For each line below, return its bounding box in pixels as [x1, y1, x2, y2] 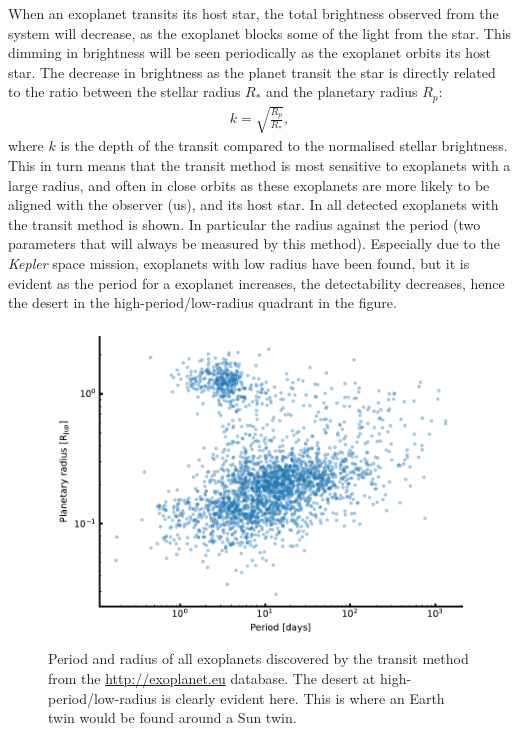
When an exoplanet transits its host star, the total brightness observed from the [8, 3, 499, 23]
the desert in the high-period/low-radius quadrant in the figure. [8, 292, 397, 313]
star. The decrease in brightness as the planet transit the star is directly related [8, 61, 496, 82]
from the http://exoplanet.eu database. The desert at [48, 667, 376, 688]
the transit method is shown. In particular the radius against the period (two [8, 213, 481, 234]
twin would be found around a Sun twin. [48, 707, 297, 728]
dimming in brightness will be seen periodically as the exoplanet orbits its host [8, 42, 491, 63]
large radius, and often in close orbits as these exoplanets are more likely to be [8, 174, 490, 195]
